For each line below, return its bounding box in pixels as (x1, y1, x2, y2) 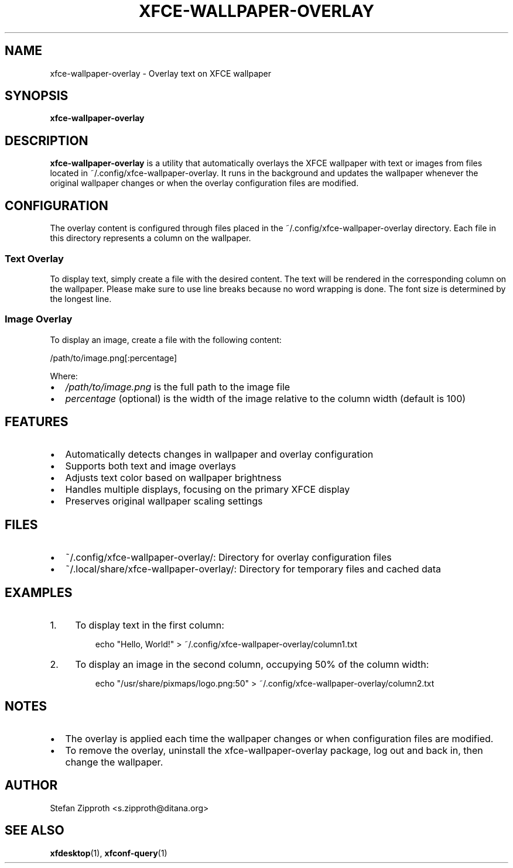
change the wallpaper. (65, 756, 163, 768)
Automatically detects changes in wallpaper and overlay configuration (65, 448, 374, 461)
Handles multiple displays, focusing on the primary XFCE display (65, 483, 350, 496)
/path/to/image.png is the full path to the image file (65, 380, 290, 393)
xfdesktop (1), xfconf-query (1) (50, 848, 167, 858)
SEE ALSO (5, 823, 64, 838)
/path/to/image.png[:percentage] (50, 352, 177, 363)
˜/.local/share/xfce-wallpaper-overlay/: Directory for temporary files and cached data (65, 563, 442, 575)
